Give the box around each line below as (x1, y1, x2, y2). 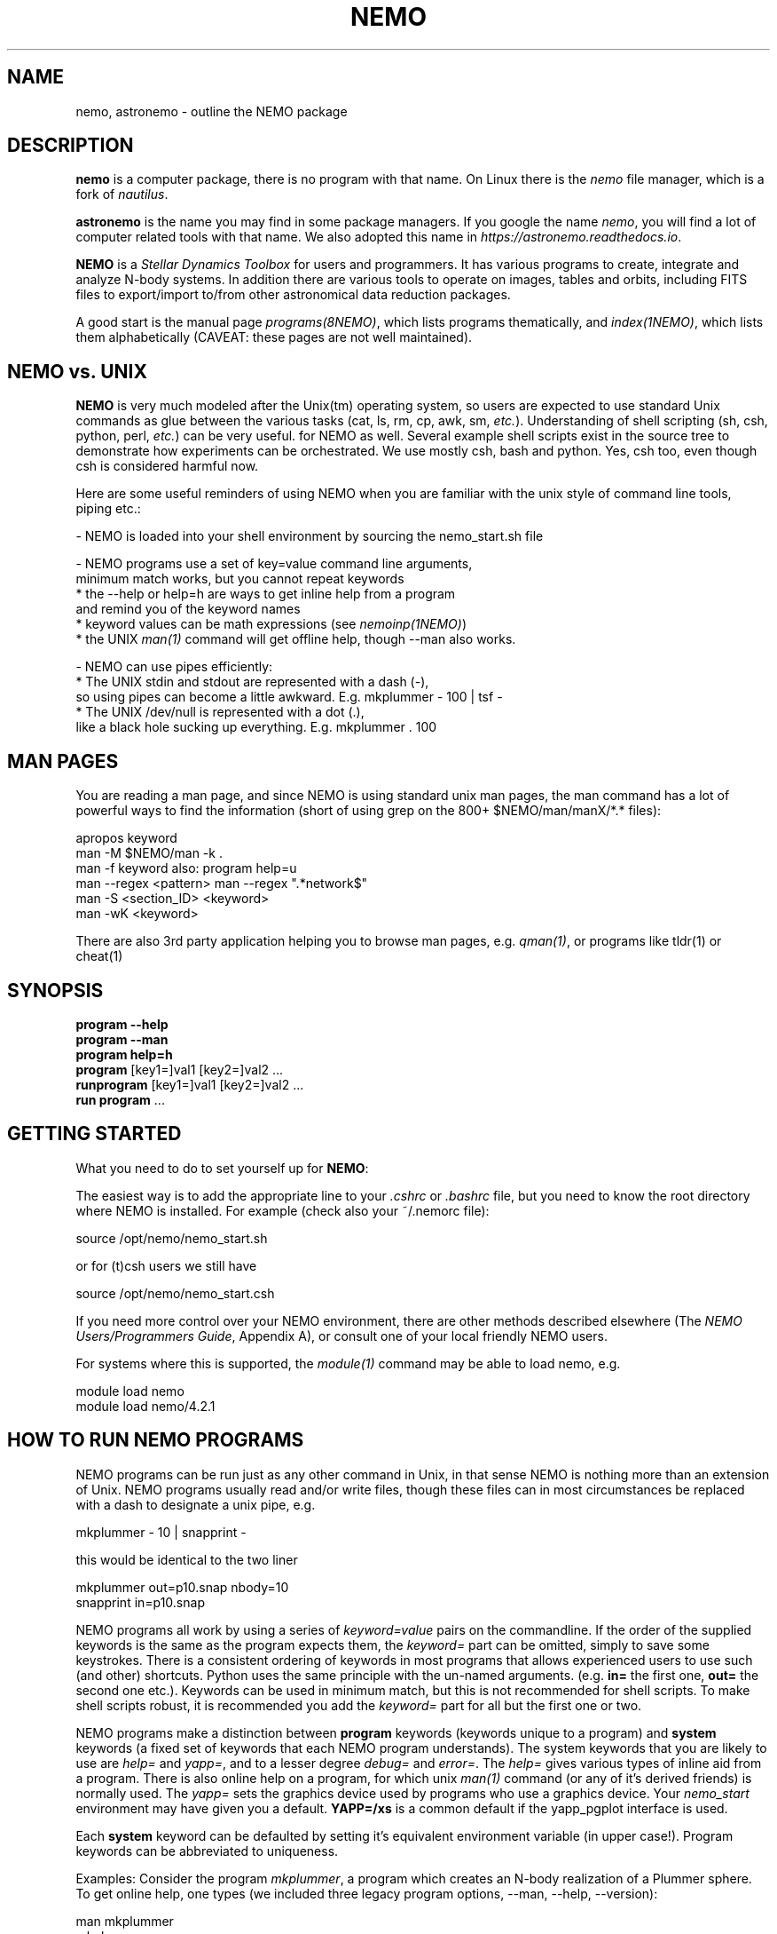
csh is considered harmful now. (75, 458, 259, 474)
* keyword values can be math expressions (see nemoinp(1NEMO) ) (75, 616, 467, 632)
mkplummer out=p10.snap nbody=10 (75, 1579, 289, 1595)
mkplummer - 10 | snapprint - (75, 1524, 247, 1540)
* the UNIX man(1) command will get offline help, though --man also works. (75, 631, 516, 647)
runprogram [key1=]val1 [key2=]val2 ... (75, 1076, 304, 1092)
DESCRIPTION (7, 134, 134, 157)
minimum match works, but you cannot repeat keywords (75, 571, 404, 587)
